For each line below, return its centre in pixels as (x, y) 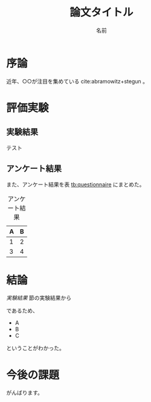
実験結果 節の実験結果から (39, 298)
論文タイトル (101, 12)
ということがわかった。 (35, 348)
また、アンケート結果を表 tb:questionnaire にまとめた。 (75, 184)
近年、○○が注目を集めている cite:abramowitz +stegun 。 (77, 81)
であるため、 (22, 311)
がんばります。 (25, 393)
